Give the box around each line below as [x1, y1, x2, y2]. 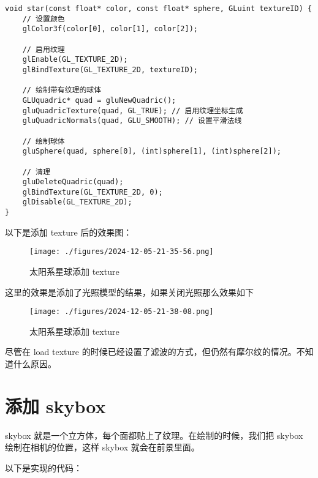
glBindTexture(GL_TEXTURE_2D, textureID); [22, 65, 198, 74]
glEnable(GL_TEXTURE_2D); [22, 55, 128, 64]
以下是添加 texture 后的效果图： [5, 225, 132, 238]
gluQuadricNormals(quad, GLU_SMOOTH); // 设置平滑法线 [22, 116, 242, 125]
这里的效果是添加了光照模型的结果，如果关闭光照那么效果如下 [5, 285, 254, 298]
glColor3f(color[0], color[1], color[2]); [22, 24, 198, 34]
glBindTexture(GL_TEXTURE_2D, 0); [22, 187, 163, 196]
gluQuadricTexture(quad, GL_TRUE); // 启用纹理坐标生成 [22, 106, 243, 115]
